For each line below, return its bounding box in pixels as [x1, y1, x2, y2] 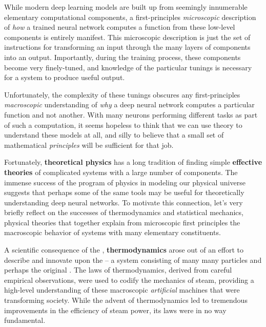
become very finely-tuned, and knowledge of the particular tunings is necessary [4, 62, 252, 72]
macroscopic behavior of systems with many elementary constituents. [4, 227, 221, 238]
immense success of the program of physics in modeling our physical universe [4, 177, 245, 187]
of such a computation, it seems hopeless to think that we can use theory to [4, 119, 242, 130]
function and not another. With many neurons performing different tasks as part [4, 109, 258, 120]
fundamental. [4, 315, 46, 325]
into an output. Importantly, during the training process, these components [4, 51, 241, 62]
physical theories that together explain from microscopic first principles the [4, 217, 240, 227]
